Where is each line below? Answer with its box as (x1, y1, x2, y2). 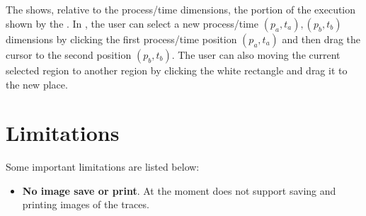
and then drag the (282, 31, 361, 46)
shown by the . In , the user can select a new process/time (6, 16, 258, 30)
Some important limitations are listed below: (6, 159, 200, 174)
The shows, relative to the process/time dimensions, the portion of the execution (6, 2, 356, 17)
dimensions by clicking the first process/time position (6, 31, 237, 46)
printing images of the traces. (22, 197, 149, 212)
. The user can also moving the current (171, 47, 341, 62)
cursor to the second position (6, 47, 132, 62)
